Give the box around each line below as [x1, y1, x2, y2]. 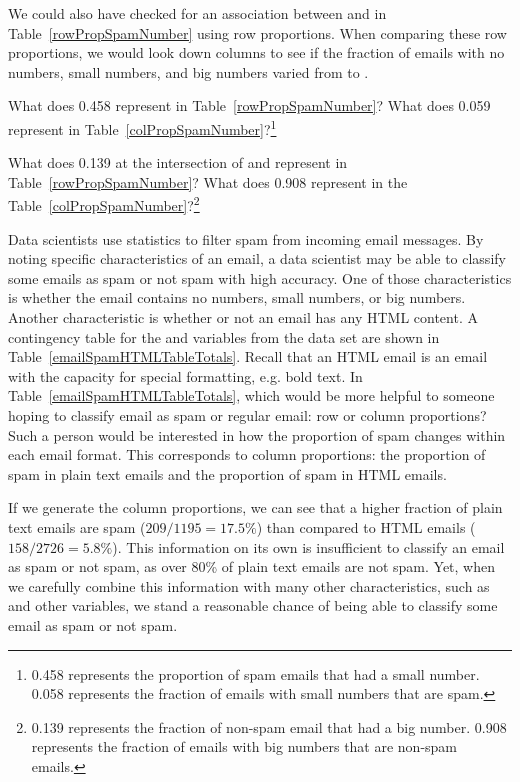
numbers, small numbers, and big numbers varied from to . [8, 61, 369, 82]
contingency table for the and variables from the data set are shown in [8, 326, 440, 347]
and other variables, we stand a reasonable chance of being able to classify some [8, 595, 498, 616]
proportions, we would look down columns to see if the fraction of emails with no [8, 42, 505, 63]
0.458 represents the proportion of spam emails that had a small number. [31, 663, 480, 684]
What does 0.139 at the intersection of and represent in [8, 152, 348, 173]
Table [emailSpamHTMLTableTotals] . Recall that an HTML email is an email [8, 346, 488, 367]
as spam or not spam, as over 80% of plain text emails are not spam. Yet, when [8, 556, 496, 577]
